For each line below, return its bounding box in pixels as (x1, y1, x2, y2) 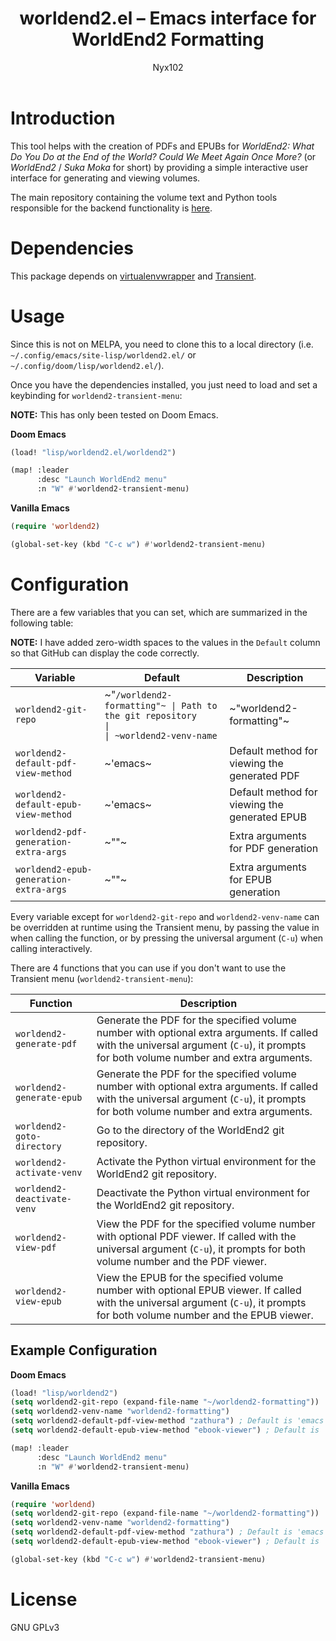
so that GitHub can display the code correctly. (10, 647, 200, 659)
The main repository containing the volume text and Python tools (10, 191, 278, 203)
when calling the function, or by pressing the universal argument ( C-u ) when (10, 932, 324, 944)
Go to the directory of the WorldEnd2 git (96, 1123, 285, 1137)
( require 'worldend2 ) (10, 522, 101, 532)
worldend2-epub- (15, 863, 93, 875)
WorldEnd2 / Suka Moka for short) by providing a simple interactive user (10, 161, 309, 173)
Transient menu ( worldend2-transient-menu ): (10, 972, 194, 984)
